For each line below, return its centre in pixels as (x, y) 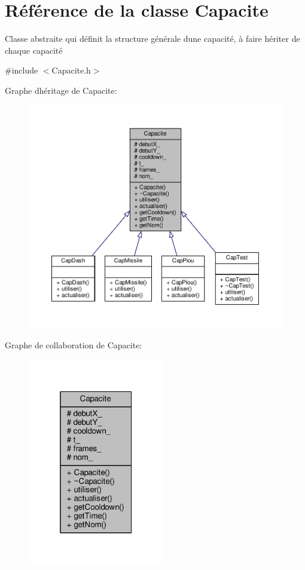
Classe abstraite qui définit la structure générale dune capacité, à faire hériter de (152, 39)
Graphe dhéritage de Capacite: (61, 90)
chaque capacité (34, 50)
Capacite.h (71, 70)
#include (22, 70)
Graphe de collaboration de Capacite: (74, 344)
